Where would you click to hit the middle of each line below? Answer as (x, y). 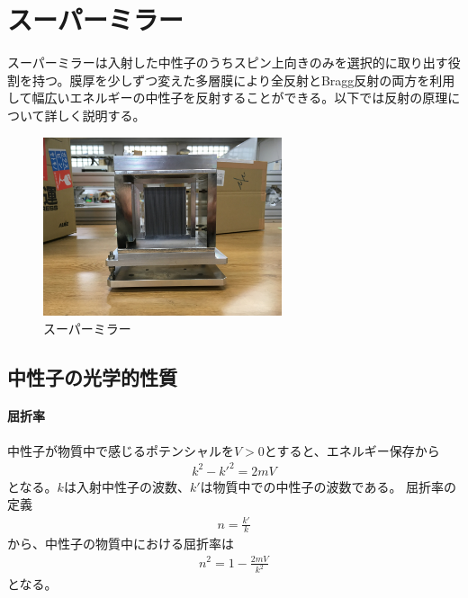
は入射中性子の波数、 (126, 486)
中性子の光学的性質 (92, 376)
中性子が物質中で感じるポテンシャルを (121, 450)
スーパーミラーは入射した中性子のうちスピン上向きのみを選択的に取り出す (228, 62)
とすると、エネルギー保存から (352, 450)
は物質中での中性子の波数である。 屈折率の (328, 486)
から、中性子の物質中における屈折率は (121, 544)
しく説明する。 (101, 115)
